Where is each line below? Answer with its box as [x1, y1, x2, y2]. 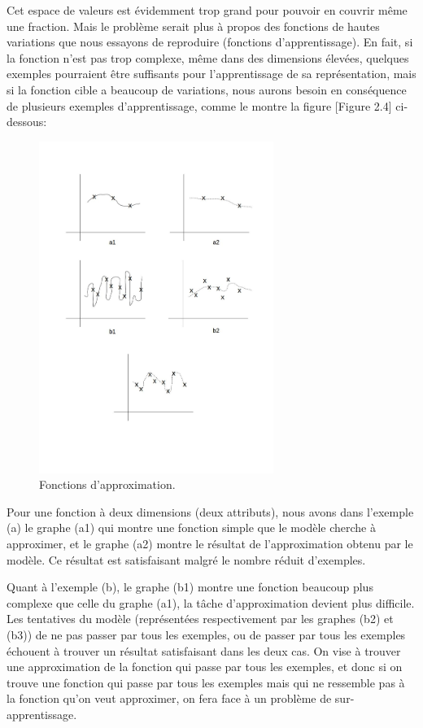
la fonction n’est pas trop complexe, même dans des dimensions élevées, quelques [7, 49, 409, 66]
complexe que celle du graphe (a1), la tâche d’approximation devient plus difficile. [7, 594, 415, 611]
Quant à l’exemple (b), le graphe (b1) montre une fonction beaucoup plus [7, 578, 373, 595]
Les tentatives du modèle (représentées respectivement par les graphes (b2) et [7, 610, 394, 627]
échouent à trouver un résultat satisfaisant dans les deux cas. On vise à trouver [7, 642, 401, 659]
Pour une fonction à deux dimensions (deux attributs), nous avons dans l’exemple [7, 503, 414, 520]
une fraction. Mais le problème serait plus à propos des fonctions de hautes [7, 17, 380, 34]
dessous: [7, 113, 47, 130]
